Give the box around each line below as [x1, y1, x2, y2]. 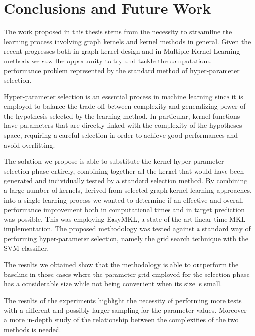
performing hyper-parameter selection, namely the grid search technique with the [4, 233, 249, 243]
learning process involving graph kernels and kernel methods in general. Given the [4, 36, 251, 46]
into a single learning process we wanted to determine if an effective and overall [4, 194, 243, 205]
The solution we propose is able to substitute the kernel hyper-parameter [4, 156, 224, 166]
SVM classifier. [4, 243, 49, 253]
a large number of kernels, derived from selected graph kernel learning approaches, [4, 185, 252, 195]
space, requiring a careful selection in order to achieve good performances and [4, 130, 238, 140]
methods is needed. [4, 324, 61, 334]
